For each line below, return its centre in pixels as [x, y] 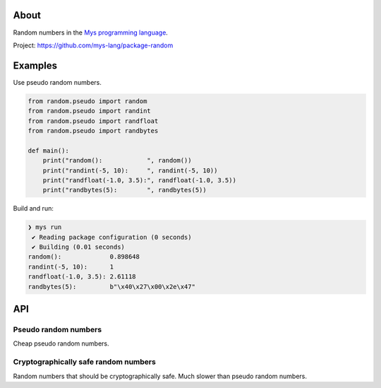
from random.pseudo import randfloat [93, 121]
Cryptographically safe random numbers [85, 362]
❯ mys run [45, 227]
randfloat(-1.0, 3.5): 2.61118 [82, 277]
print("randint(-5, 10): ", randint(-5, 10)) [130, 170]
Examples [35, 65]
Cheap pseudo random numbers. [61, 343]
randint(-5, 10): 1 [71, 266]
